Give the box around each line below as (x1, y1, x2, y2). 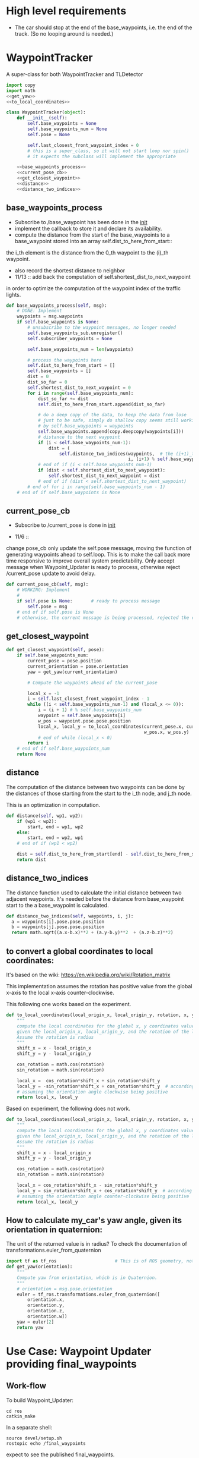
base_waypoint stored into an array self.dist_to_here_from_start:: (14, 237, 172, 244)
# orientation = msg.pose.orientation (17, 1286, 113, 1292)
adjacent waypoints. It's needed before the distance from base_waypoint (6, 895, 184, 902)
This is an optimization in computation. (6, 801, 101, 808)
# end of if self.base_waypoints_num (17, 746, 110, 752)
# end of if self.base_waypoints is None (17, 489, 120, 495)
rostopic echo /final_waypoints (6, 1440, 86, 1446)
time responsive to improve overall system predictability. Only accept (6, 557, 175, 564)
